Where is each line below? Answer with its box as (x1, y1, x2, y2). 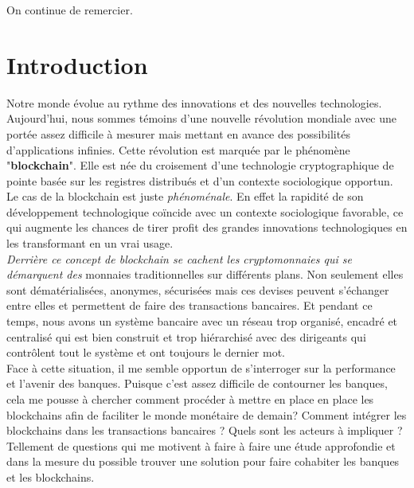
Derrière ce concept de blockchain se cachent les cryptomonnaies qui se (6, 250, 352, 267)
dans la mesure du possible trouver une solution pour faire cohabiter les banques (6, 453, 400, 470)
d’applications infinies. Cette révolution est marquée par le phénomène (6, 141, 350, 158)
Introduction (6, 48, 148, 80)
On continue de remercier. (6, 2, 133, 18)
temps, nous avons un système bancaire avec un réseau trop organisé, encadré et (6, 313, 398, 330)
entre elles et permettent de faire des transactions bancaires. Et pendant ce (6, 297, 373, 314)
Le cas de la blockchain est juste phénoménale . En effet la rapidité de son (6, 188, 364, 205)
